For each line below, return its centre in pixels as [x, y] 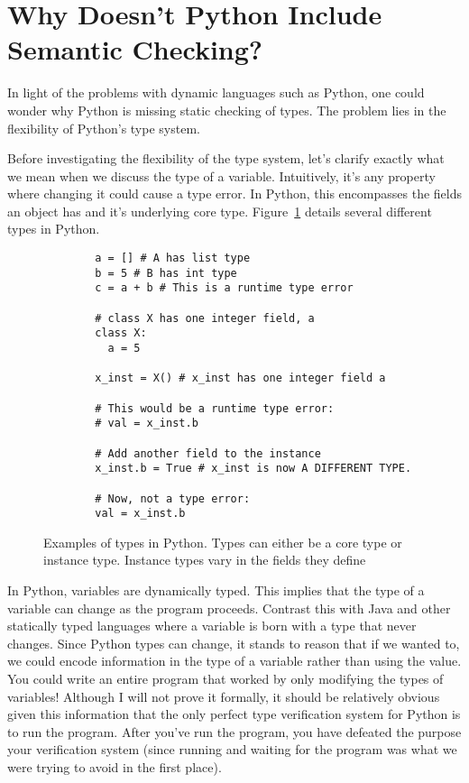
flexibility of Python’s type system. [104, 128]
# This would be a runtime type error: [215, 408]
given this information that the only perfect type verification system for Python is [234, 714]
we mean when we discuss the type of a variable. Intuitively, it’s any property [221, 175]
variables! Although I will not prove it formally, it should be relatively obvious [224, 696]
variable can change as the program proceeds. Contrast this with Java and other [229, 608]
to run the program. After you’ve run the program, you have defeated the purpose [234, 731]
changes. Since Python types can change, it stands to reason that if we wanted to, [234, 643]
